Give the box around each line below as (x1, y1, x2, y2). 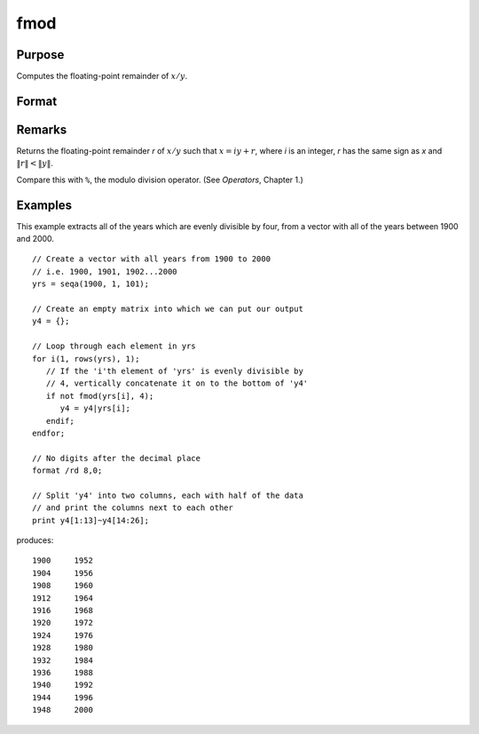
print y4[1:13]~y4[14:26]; (32, 515, 150, 525)
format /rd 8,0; (32, 466, 103, 475)
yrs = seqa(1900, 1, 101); (32, 279, 150, 289)
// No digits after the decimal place (32, 453, 201, 463)
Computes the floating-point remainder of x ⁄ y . (16, 71, 188, 82)
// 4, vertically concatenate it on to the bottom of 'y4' (45, 379, 309, 388)
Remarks (16, 122, 67, 137)
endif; (45, 416, 75, 426)
